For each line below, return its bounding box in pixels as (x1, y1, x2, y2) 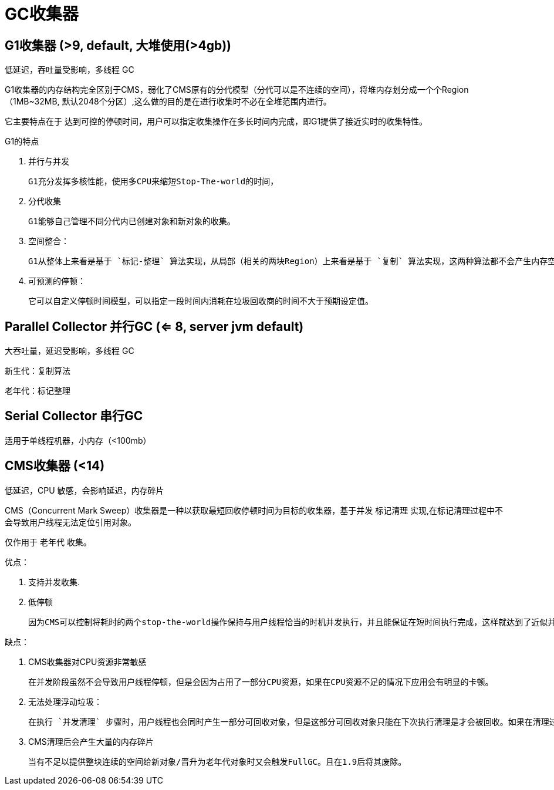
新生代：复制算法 (5, 366, 70, 376)
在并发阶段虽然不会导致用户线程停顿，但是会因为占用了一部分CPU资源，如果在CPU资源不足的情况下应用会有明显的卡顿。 (28, 677, 494, 687)
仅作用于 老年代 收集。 (5, 536, 92, 547)
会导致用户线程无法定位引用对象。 (5, 516, 136, 527)
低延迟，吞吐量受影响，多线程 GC (5, 65, 134, 75)
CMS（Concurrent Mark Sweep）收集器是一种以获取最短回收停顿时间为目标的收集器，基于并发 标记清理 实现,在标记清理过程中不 (5, 505, 504, 515)
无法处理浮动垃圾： (28, 696, 102, 707)
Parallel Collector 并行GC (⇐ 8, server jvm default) (5, 319, 304, 334)
